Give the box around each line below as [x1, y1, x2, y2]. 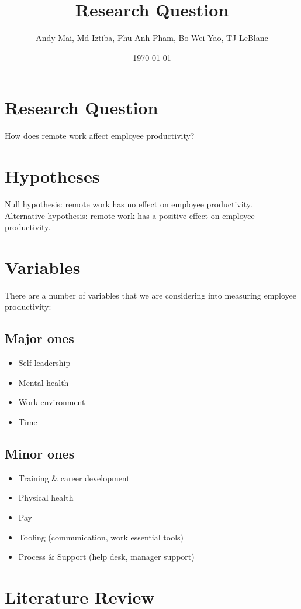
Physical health [18, 491, 74, 504]
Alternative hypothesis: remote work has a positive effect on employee [5, 209, 255, 221]
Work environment [18, 396, 85, 408]
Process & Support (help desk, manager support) [18, 550, 195, 563]
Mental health [18, 376, 69, 388]
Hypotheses [5, 164, 100, 188]
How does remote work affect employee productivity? [5, 129, 195, 142]
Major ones [5, 329, 74, 347]
